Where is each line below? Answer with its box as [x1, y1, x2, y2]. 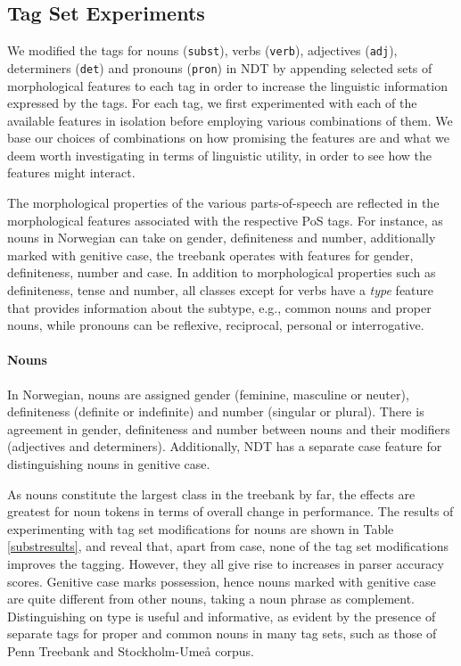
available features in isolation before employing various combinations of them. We [7, 111, 453, 129]
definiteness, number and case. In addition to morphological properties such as [7, 263, 436, 282]
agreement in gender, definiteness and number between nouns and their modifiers [7, 419, 450, 438]
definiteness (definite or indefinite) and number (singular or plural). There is [7, 402, 424, 421]
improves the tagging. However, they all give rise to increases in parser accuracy [7, 554, 444, 572]
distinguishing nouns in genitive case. [7, 455, 210, 473]
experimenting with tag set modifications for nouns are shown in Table [7, 519, 394, 538]
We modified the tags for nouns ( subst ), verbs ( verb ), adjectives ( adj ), [7, 41, 398, 60]
